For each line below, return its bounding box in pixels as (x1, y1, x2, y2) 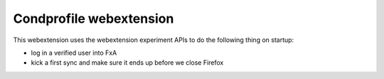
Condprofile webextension (13, 11, 174, 26)
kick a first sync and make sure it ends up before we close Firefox (31, 58, 224, 67)
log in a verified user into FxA (31, 48, 117, 57)
